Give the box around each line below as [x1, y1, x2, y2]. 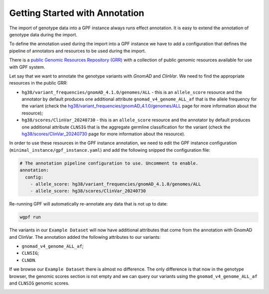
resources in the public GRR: [9, 80, 68, 86]
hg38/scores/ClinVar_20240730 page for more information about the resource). [21, 131, 185, 137]
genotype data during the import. [9, 31, 77, 37]
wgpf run [19, 214, 41, 220]
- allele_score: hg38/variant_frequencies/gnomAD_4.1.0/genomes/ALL [30, 181, 201, 187]
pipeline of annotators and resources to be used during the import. [9, 48, 146, 54]
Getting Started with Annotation [9, 7, 144, 18]
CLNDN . [21, 257, 37, 263]
